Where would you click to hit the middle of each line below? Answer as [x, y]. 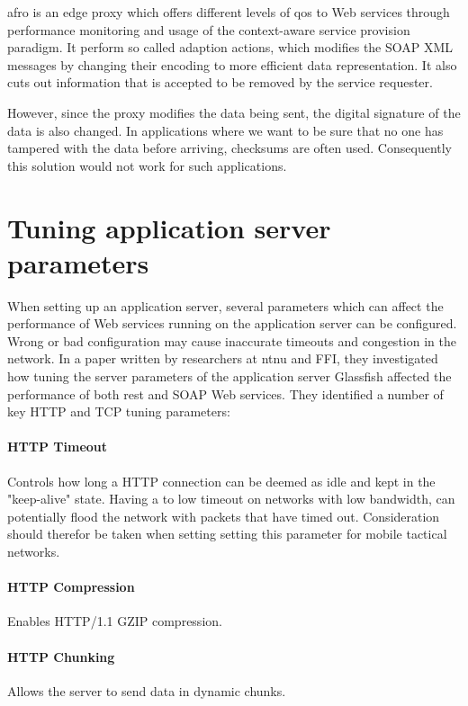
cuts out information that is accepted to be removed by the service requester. [220, 82]
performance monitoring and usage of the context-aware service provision [209, 29]
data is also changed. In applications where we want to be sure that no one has [225, 130]
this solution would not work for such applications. [147, 165]
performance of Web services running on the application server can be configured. [232, 323]
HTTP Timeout [58, 447]
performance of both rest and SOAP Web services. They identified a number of [225, 393]
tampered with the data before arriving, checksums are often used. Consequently [230, 148]
